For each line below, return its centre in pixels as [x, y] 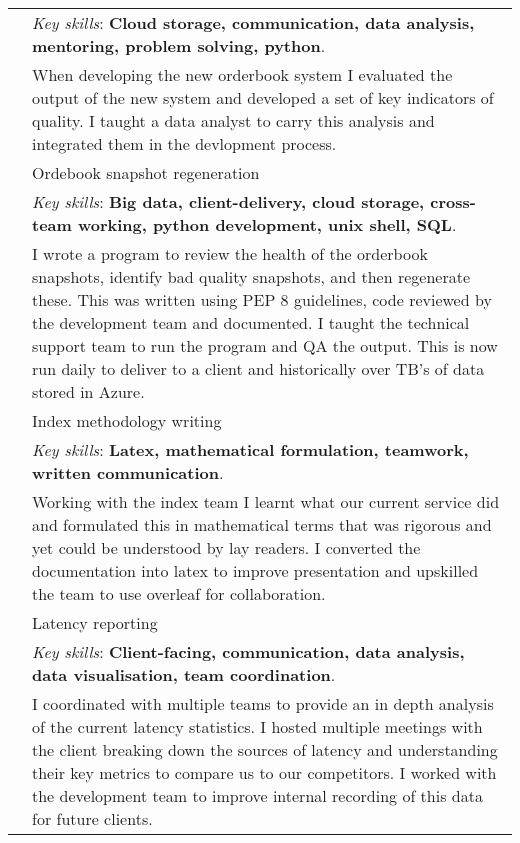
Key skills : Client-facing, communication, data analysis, [248, 651]
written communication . [128, 472]
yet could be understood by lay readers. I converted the [226, 547]
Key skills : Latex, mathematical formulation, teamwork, [250, 449]
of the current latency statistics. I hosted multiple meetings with [257, 726]
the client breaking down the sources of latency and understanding [265, 749]
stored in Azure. [88, 391]
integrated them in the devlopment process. [184, 143]
